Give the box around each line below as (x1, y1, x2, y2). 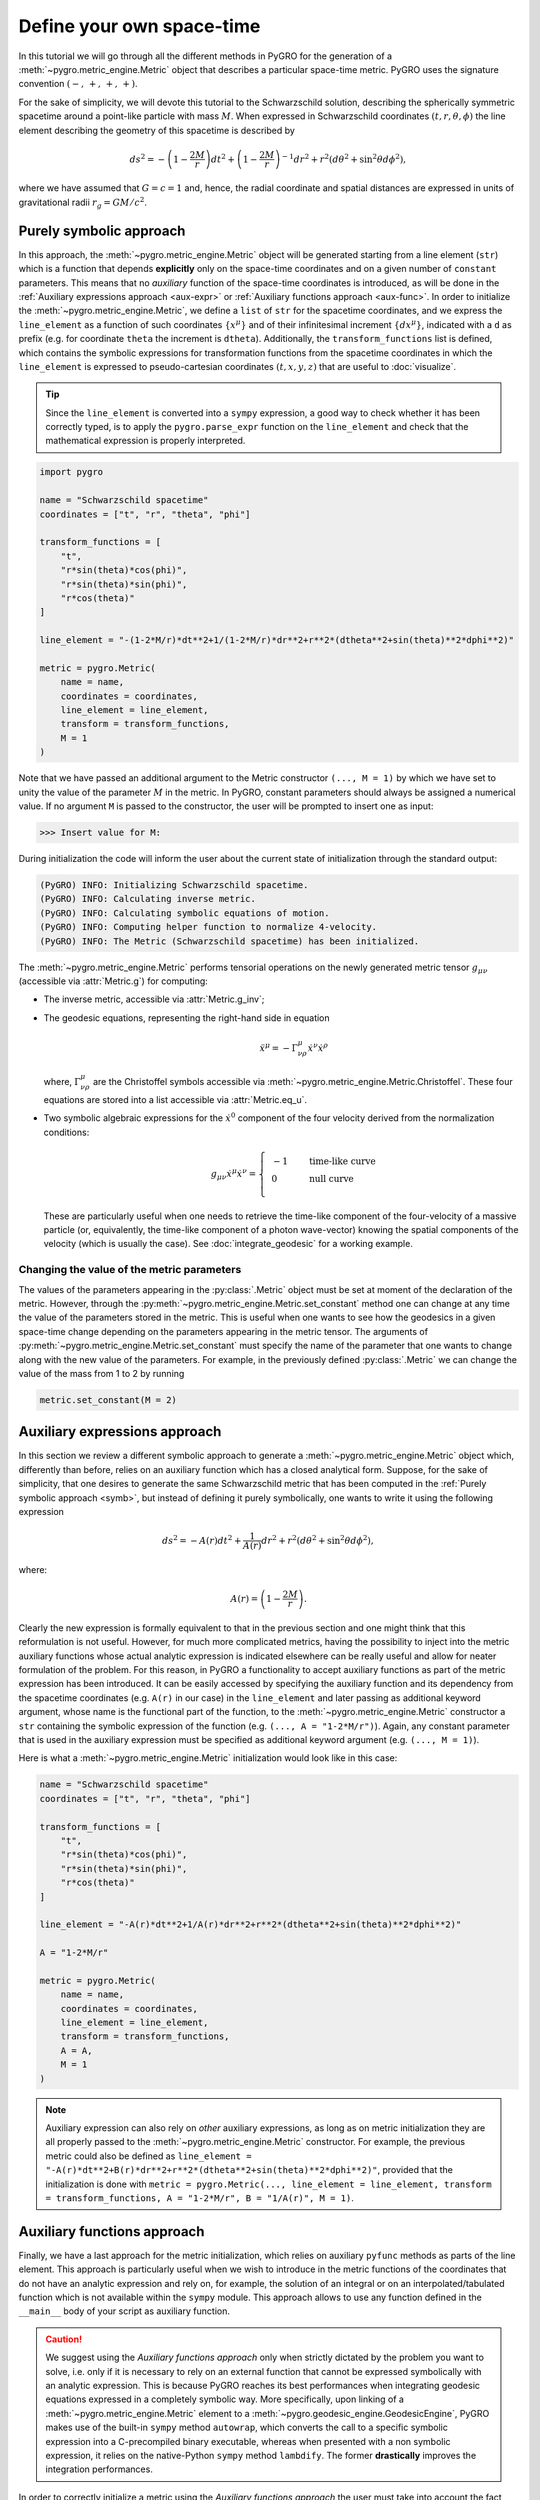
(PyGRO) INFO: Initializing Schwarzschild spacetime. (39, 879, 309, 890)
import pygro (39, 466, 104, 478)
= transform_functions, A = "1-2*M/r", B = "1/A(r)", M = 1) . (45, 2191, 354, 2204)
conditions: (43, 1126, 90, 1138)
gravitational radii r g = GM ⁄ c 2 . (18, 195, 148, 210)
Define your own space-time (18, 15, 261, 37)
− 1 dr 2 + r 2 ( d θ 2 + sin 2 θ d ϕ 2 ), (281, 151, 407, 165)
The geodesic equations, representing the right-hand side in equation (43, 1011, 330, 1024)
